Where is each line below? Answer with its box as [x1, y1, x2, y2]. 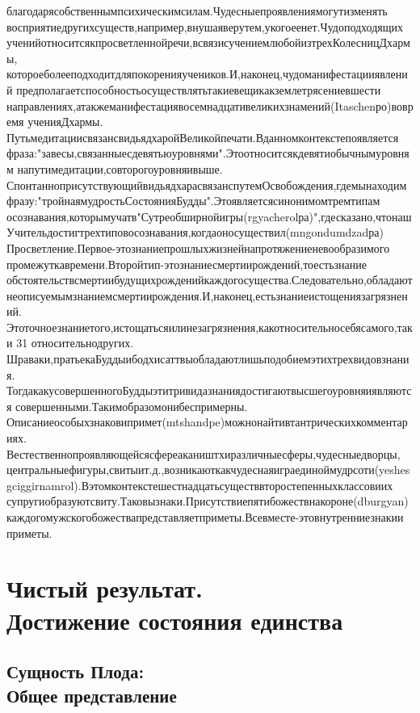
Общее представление [6, 682, 177, 707]
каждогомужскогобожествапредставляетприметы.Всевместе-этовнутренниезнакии [6, 509, 404, 525]
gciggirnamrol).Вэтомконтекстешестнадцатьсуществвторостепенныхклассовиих [6, 476, 393, 493]
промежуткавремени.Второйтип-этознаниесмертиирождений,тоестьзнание [6, 255, 367, 272]
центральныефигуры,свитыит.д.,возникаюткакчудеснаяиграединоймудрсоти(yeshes [6, 461, 410, 478]
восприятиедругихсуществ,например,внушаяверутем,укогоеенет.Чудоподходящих [6, 18, 404, 35]
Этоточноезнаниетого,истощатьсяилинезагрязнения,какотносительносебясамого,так [6, 318, 413, 335]
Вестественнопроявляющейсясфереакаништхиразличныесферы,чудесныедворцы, [6, 445, 401, 462]
